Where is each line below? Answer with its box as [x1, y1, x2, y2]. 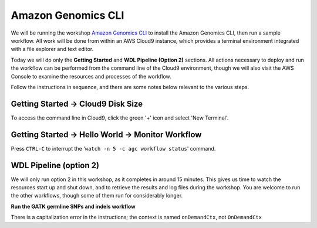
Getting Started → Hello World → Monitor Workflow [11, 130, 202, 139]
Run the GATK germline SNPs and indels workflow [11, 203, 136, 210]
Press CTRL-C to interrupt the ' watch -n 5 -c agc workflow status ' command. [11, 145, 216, 152]
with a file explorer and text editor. [11, 46, 94, 53]
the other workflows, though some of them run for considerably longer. [11, 192, 183, 199]
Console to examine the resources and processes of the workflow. [11, 73, 171, 80]
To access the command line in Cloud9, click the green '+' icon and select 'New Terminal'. [11, 114, 229, 121]
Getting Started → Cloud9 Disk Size [11, 98, 143, 108]
